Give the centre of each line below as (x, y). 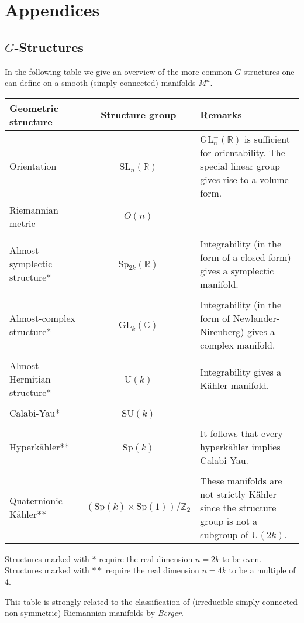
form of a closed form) (246, 257)
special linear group (240, 166)
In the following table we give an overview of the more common (118, 71)
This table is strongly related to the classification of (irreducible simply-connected (151, 601)
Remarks (221, 115)
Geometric (34, 108)
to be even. (242, 558)
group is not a (229, 521)
